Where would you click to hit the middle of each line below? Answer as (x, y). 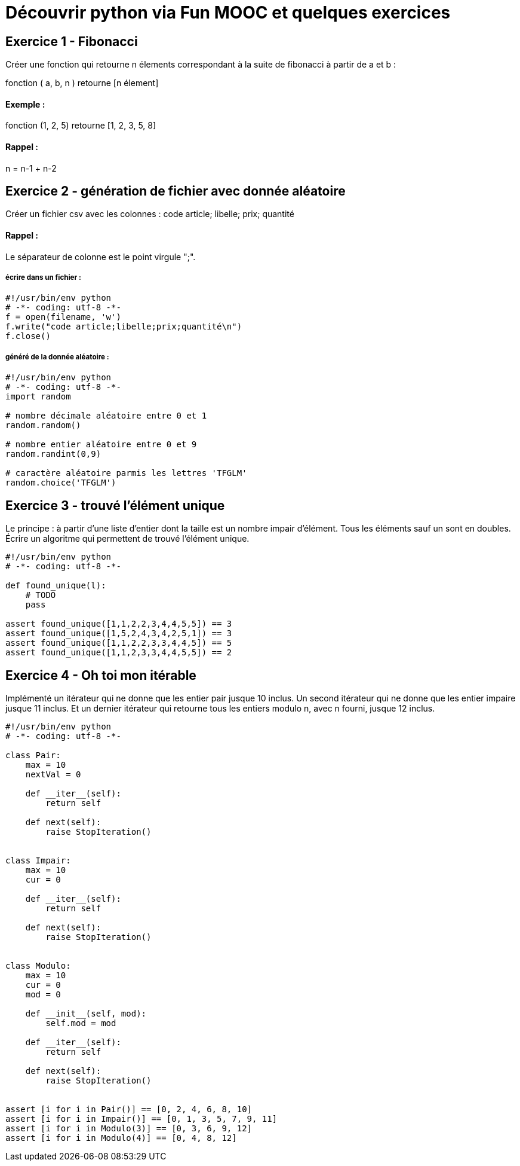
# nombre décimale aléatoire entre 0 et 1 (106, 416)
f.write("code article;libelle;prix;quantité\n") (124, 327)
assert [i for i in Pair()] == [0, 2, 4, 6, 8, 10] (129, 1109)
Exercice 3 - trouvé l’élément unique (115, 505)
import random (38, 397)
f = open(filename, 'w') (63, 317)
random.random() (43, 425)
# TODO (41, 595)
